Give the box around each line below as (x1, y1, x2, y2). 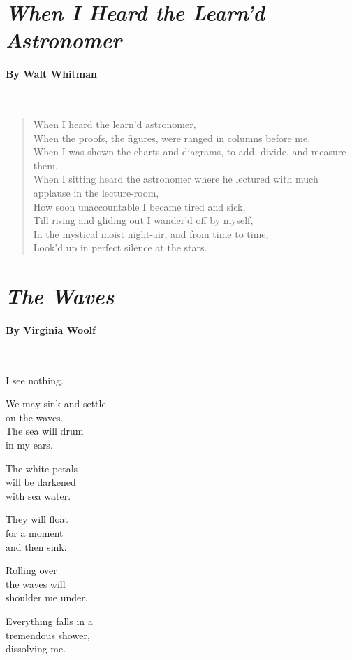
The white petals (6, 461, 78, 475)
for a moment (6, 526, 64, 540)
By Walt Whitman (6, 66, 98, 81)
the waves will (6, 576, 66, 591)
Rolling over (6, 563, 57, 577)
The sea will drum (6, 423, 84, 438)
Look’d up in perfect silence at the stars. (33, 240, 207, 255)
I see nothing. (6, 372, 64, 387)
